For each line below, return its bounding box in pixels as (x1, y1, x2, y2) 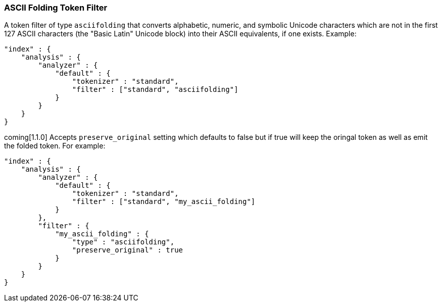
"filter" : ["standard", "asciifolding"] (72, 85, 238, 94)
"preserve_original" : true (72, 246, 183, 254)
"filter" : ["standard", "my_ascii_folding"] (72, 197, 256, 206)
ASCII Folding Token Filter (4, 3, 108, 13)
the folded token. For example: (4, 141, 106, 150)
